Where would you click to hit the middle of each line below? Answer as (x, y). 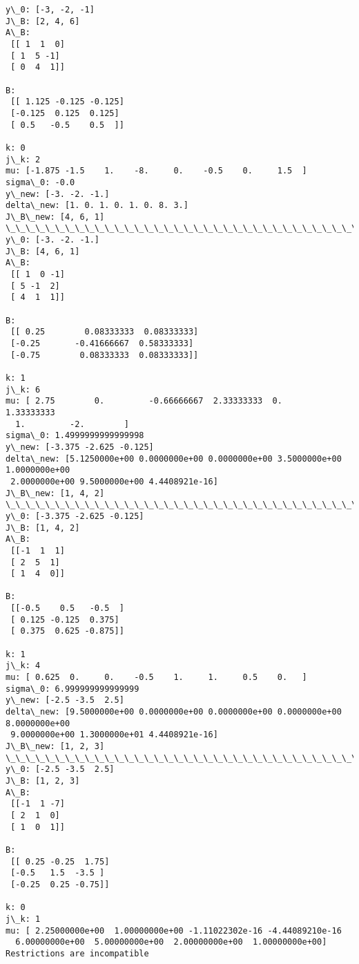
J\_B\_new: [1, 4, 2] (55, 493)
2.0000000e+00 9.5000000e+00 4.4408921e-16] (114, 481)
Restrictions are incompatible (77, 953)
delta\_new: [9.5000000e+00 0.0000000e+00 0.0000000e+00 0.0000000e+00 (174, 712)
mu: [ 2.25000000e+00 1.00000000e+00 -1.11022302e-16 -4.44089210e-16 (174, 930)
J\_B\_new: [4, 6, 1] (55, 217)
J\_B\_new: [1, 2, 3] (55, 746)
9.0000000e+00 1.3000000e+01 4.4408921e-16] (114, 735)
